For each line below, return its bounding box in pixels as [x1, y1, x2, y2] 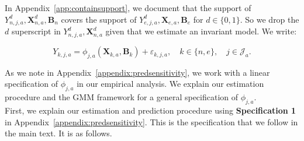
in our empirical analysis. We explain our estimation [77, 77, 264, 90]
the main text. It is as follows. [5, 127, 112, 139]
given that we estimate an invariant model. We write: [105, 25, 297, 37]
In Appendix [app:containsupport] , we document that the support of [5, 2, 251, 13]
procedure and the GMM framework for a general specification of [5, 91, 239, 103]
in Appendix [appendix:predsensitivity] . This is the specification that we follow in [5, 115, 298, 128]
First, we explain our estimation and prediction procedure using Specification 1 [5, 104, 296, 117]
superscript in [11, 25, 61, 37]
